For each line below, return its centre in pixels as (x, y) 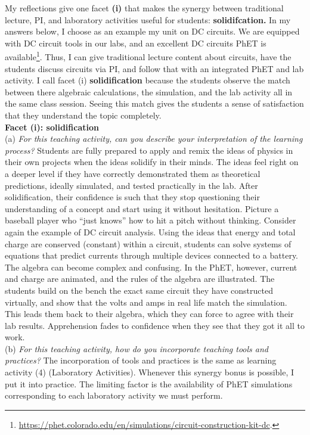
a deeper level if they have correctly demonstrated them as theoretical (133, 173)
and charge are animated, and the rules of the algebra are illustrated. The (140, 279)
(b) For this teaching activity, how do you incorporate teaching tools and (137, 348)
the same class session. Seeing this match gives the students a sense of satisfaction (154, 103)
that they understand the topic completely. (83, 115)
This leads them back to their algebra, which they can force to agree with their (149, 314)
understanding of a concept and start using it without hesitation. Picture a (142, 208)
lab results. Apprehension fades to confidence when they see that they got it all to (155, 325)
